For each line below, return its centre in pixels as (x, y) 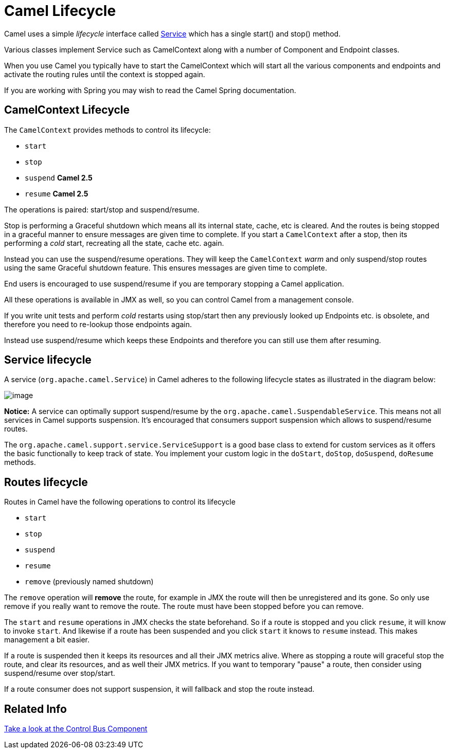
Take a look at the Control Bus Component (76, 729)
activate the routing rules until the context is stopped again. (105, 74)
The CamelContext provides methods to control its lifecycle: (107, 130)
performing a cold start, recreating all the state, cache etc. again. (114, 243)
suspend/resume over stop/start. (60, 673)
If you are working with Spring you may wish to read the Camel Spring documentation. (150, 90)
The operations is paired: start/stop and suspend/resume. (102, 209)
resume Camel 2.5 (57, 193)
